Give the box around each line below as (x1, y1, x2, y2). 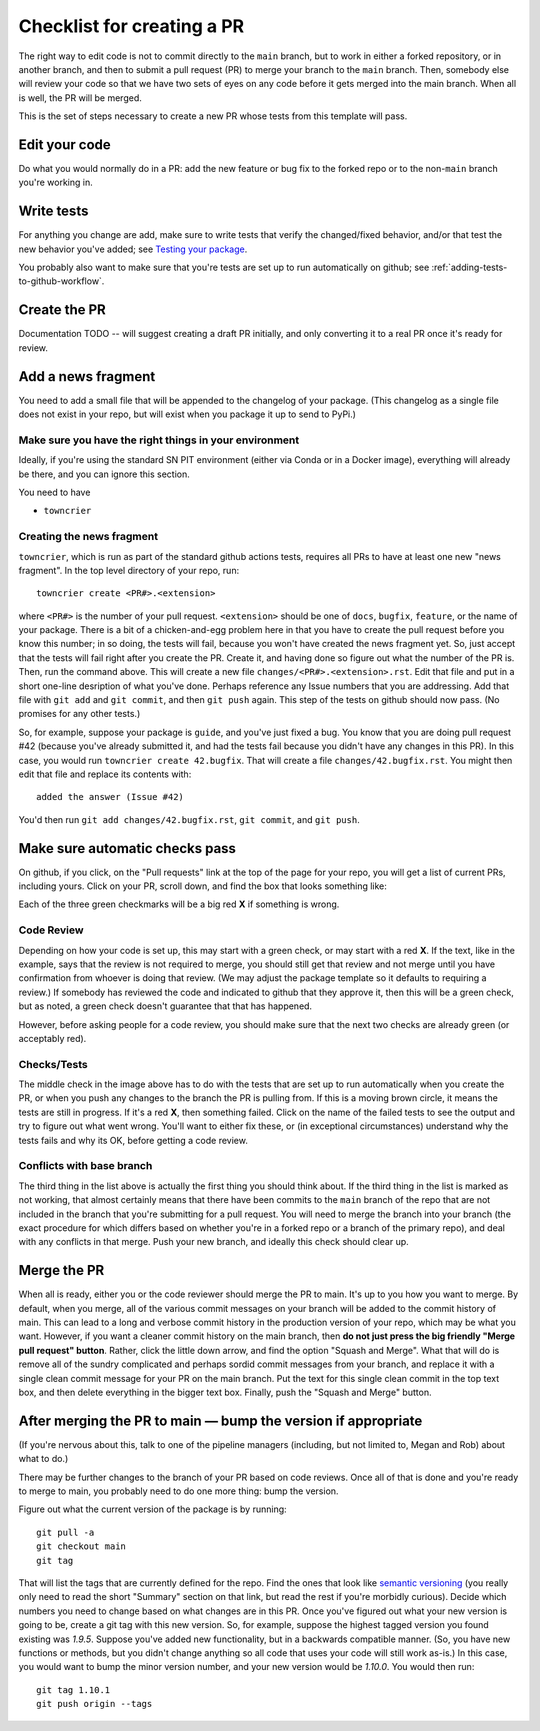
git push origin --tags (36, 1698, 153, 1710)
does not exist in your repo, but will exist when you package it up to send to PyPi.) (18, 408, 357, 420)
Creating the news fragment (18, 530, 159, 544)
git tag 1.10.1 (36, 1684, 111, 1695)
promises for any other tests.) (18, 708, 141, 720)
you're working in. (18, 176, 94, 189)
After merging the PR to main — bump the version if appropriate (18, 1412, 423, 1429)
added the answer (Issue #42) (36, 791, 185, 803)
